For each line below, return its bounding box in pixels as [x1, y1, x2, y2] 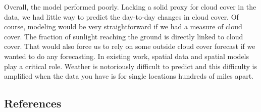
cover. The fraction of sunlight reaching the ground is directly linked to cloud [4, 31, 243, 41]
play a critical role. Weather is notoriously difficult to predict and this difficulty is [4, 61, 257, 71]
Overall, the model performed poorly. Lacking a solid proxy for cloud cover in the [4, 2, 256, 12]
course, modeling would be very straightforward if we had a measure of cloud [4, 21, 242, 32]
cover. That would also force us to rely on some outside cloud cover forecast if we [4, 41, 255, 51]
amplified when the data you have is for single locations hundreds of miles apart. [4, 71, 254, 81]
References [4, 95, 62, 111]
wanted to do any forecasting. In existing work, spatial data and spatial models [4, 50, 249, 61]
